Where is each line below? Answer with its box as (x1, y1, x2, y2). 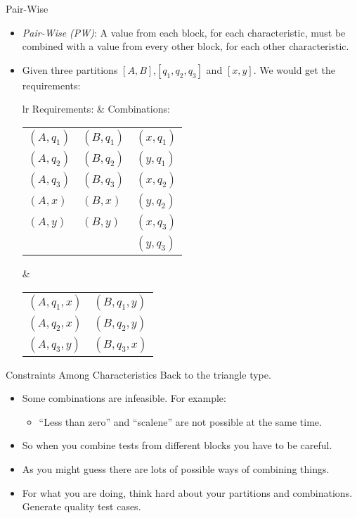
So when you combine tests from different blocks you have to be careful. (22, 438, 332, 453)
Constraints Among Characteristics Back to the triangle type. (6, 367, 271, 381)
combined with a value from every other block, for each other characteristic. (22, 39, 349, 53)
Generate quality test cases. (22, 499, 141, 514)
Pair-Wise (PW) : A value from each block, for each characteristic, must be (22, 25, 346, 39)
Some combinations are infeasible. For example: (22, 391, 226, 405)
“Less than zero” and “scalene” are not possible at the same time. (39, 414, 322, 429)
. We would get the (253, 62, 335, 77)
